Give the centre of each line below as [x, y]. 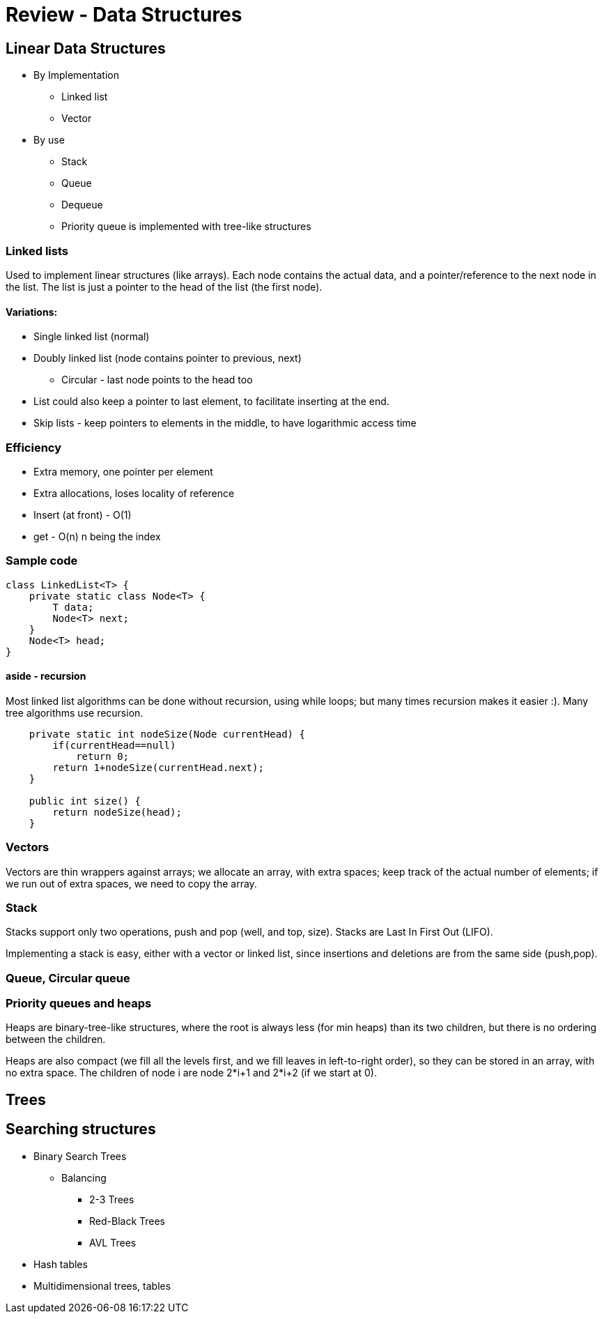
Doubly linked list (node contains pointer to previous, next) [168, 358]
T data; [73, 607]
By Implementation [76, 75]
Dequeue [82, 205]
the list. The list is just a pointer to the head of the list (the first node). [164, 287]
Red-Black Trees [127, 1221]
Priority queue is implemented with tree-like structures [186, 227]
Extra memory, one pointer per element [123, 471]
